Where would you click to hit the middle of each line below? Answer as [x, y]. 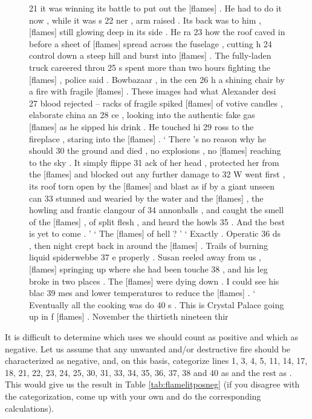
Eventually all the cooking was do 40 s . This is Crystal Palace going [157, 304]
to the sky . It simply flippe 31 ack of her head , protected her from [154, 162]
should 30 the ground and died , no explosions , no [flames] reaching [155, 150]
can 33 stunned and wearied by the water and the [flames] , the [146, 198]
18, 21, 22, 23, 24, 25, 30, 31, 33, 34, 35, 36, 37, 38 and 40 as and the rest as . [148, 372]
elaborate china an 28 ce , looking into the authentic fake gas [142, 115]
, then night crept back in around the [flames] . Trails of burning [149, 245]
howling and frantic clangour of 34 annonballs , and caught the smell [157, 210]
